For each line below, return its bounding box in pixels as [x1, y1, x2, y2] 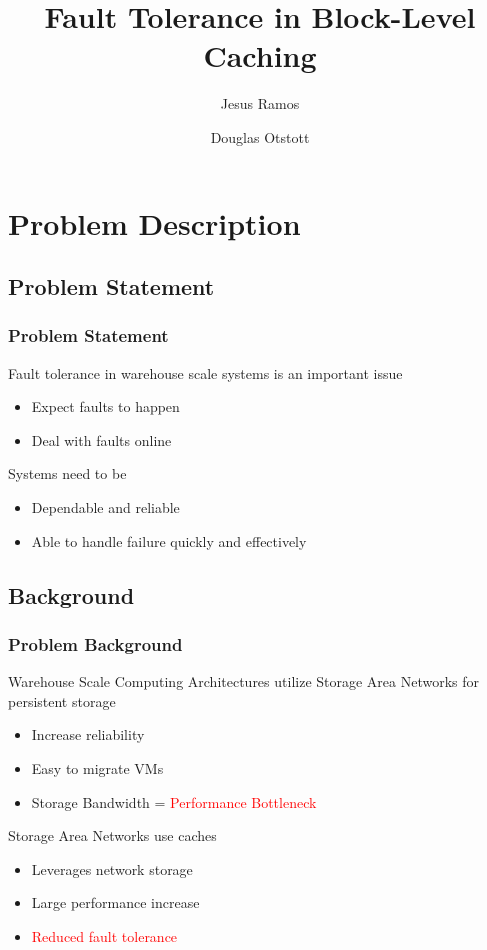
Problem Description [8, 202, 301, 243]
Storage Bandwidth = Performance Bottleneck [31, 791, 317, 812]
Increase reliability [31, 724, 145, 745]
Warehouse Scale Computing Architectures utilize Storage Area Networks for [8, 671, 480, 692]
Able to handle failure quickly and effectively [31, 530, 307, 551]
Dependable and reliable [31, 497, 180, 518]
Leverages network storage [31, 858, 193, 879]
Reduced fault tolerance [31, 926, 178, 946]
